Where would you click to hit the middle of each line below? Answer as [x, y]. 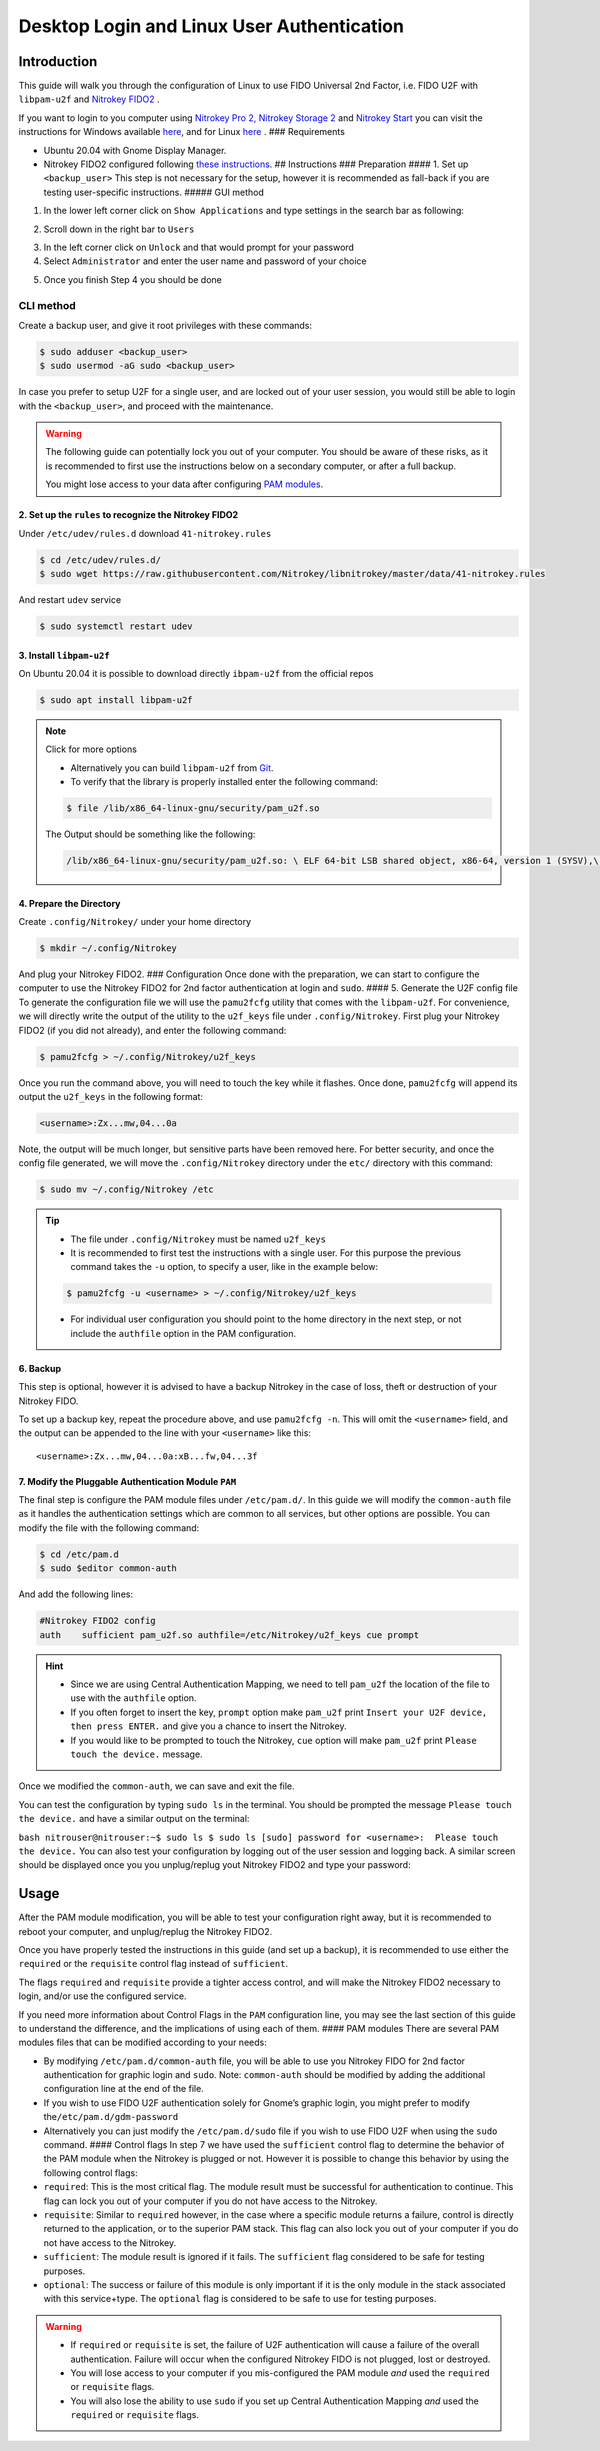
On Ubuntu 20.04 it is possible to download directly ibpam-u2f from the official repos [196, 673]
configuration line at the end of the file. [123, 2089]
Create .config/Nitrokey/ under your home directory [135, 921]
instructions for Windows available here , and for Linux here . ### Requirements [181, 132]
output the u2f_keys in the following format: [111, 1096]
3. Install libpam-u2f [64, 655]
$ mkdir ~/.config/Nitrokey [108, 948]
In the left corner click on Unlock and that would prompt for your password [199, 247]
